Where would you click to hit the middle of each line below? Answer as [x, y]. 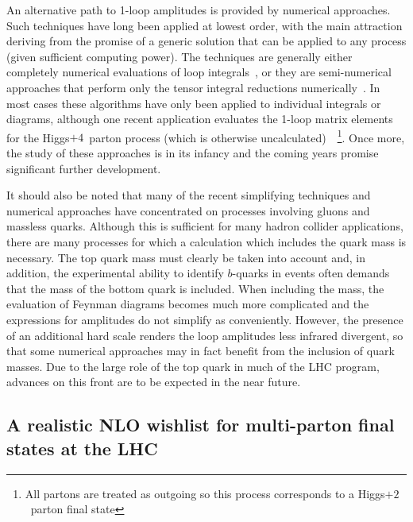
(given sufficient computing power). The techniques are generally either [179, 56]
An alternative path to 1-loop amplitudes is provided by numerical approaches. [199, 10]
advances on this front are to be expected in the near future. [154, 382]
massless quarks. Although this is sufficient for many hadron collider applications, [205, 226]
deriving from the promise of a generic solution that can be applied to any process [206, 41]
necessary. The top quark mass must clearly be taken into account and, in [186, 257]
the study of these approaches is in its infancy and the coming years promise [193, 153]
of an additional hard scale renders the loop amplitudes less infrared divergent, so [205, 335]
